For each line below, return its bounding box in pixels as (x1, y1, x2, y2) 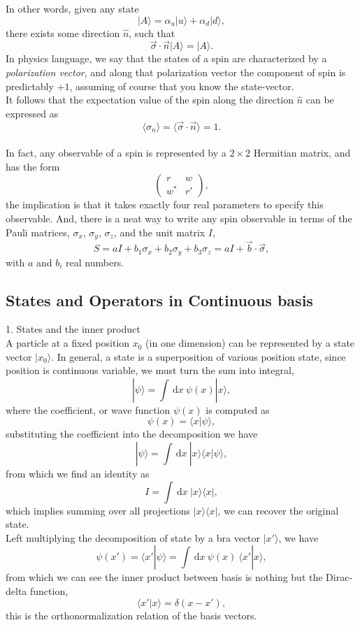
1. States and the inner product (6, 322, 141, 336)
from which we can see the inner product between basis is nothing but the (6, 570, 323, 584)
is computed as (206, 402, 270, 417)
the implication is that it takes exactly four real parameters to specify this (6, 197, 324, 212)
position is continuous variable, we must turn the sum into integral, (6, 363, 294, 378)
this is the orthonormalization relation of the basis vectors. (6, 608, 257, 622)
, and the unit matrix (113, 224, 206, 239)
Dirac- (326, 570, 353, 584)
